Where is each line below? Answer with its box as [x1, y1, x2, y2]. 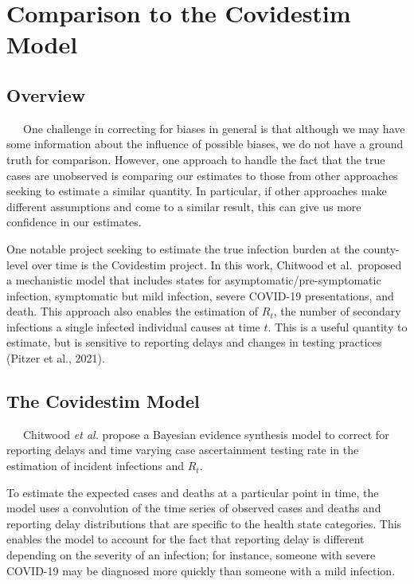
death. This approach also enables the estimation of [6, 303, 259, 319]
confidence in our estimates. [6, 214, 142, 230]
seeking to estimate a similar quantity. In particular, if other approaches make [6, 182, 387, 199]
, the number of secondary [273, 303, 401, 319]
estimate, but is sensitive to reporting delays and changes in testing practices [6, 334, 382, 351]
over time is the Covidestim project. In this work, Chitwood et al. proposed [31, 256, 402, 272]
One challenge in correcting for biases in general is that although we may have [22, 120, 405, 136]
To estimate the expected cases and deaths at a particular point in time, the [6, 484, 379, 500]
